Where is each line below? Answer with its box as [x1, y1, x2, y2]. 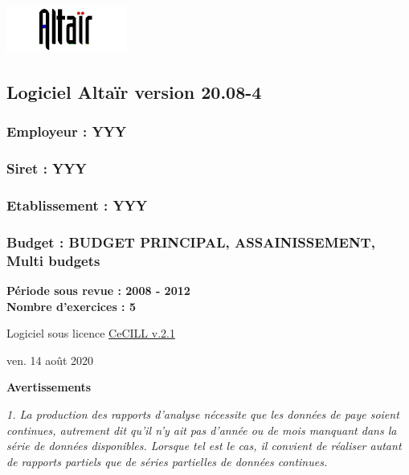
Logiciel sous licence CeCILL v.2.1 [6, 325, 175, 342]
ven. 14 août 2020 [6, 351, 94, 368]
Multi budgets [6, 250, 100, 270]
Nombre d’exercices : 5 [6, 297, 136, 314]
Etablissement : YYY [6, 195, 148, 215]
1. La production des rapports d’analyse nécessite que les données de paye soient [6, 406, 399, 423]
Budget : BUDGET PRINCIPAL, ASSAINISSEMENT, [6, 231, 375, 252]
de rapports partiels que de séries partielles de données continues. [6, 452, 328, 469]
